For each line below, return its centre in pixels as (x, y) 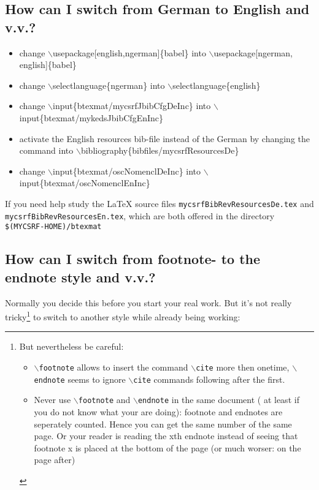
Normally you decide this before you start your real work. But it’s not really (148, 302)
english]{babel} (48, 65)
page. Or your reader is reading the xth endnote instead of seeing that (166, 436)
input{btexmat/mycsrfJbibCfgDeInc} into (132, 106)
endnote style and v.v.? (80, 277)
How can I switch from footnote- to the (133, 259)
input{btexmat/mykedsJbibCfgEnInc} (91, 117)
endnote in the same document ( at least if (218, 400)
